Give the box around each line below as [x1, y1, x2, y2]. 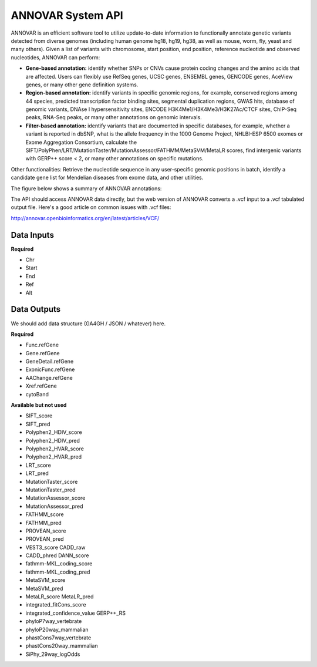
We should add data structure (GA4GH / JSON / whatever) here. [11, 320, 166, 327]
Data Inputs [11, 230, 54, 240]
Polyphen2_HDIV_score [25, 429, 82, 436]
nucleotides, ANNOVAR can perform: [11, 53, 100, 61]
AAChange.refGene [25, 374, 73, 381]
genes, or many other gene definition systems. [25, 81, 139, 88]
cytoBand [25, 390, 49, 397]
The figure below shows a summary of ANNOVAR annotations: [11, 185, 162, 192]
